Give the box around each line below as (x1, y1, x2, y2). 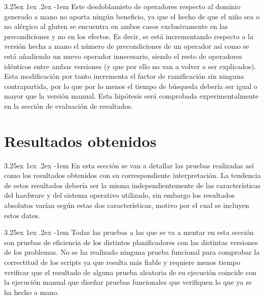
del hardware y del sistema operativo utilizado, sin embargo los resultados (4, 190, 235, 200)
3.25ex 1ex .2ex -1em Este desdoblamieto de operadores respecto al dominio (4, 1, 241, 11)
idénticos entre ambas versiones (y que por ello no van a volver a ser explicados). (4, 61, 256, 71)
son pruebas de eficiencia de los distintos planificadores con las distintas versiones (4, 236, 258, 247)
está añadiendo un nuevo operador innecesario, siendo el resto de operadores (4, 50, 242, 61)
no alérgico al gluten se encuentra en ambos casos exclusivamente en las (4, 21, 228, 32)
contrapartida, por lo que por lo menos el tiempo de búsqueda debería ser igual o (4, 80, 258, 91)
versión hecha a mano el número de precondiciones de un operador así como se (4, 41, 249, 51)
